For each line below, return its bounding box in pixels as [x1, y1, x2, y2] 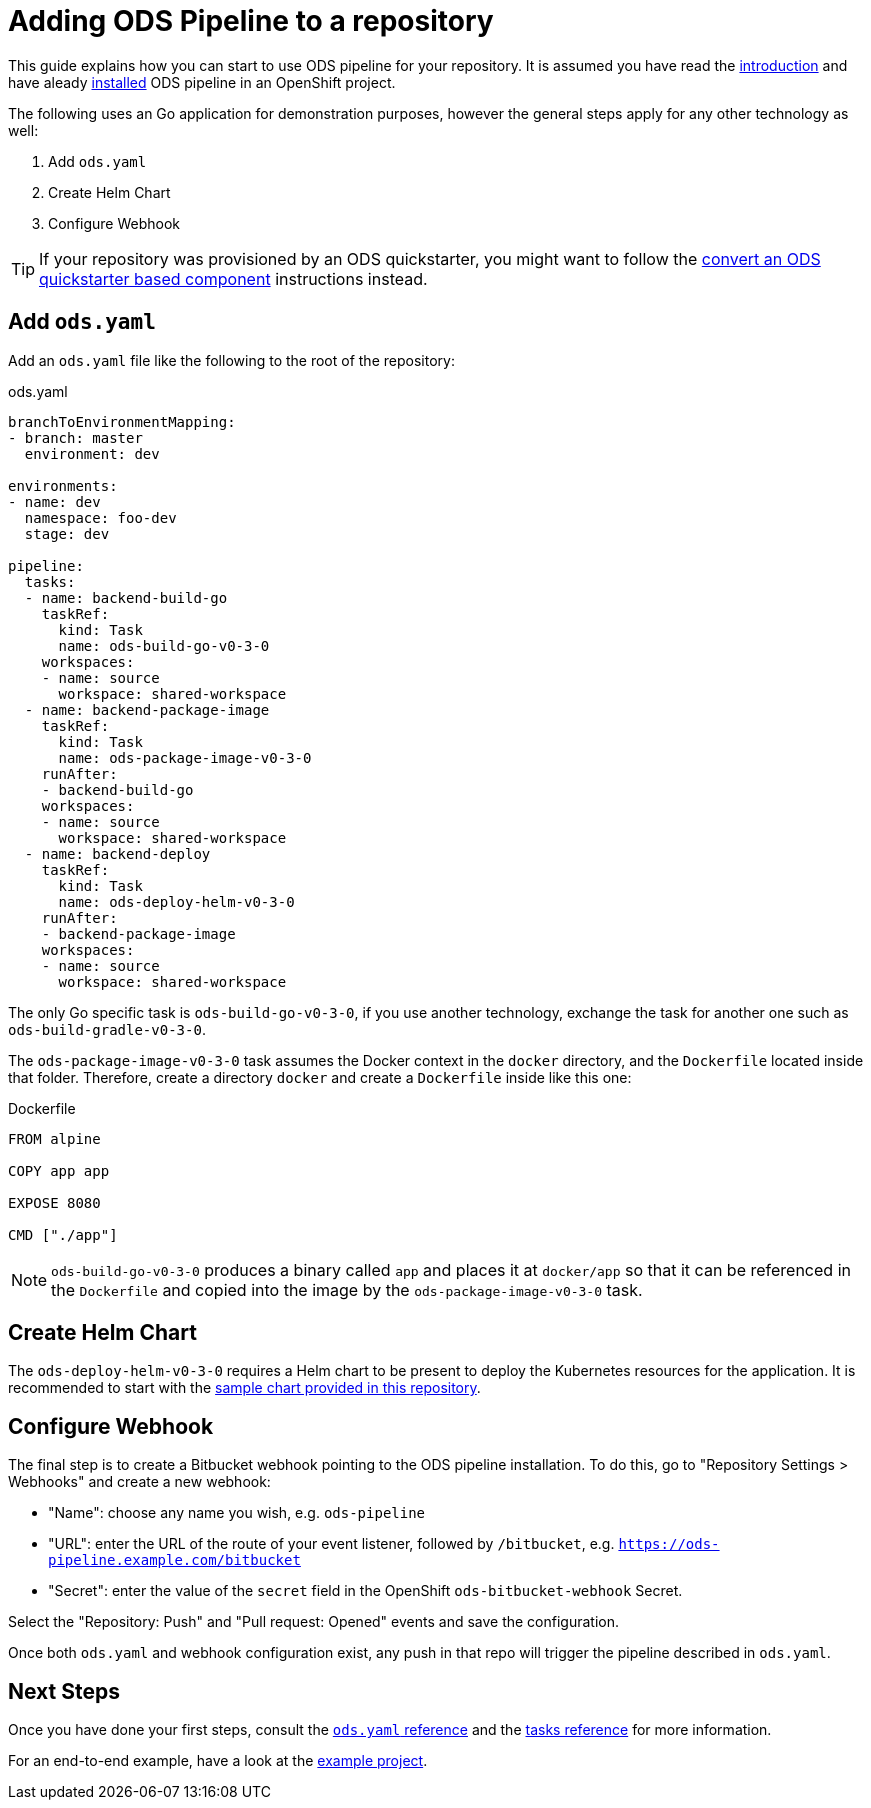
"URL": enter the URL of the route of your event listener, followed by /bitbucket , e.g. [48, 1535, 615, 1553]
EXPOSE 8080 [8, 1194, 101, 1211]
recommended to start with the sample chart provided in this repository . [8, 1379, 481, 1397]
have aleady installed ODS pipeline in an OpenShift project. [8, 73, 396, 91]
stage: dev [24, 525, 110, 542]
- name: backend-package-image [24, 701, 270, 718]
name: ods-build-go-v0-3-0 [58, 637, 270, 654]
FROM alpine [8, 1130, 101, 1147]
